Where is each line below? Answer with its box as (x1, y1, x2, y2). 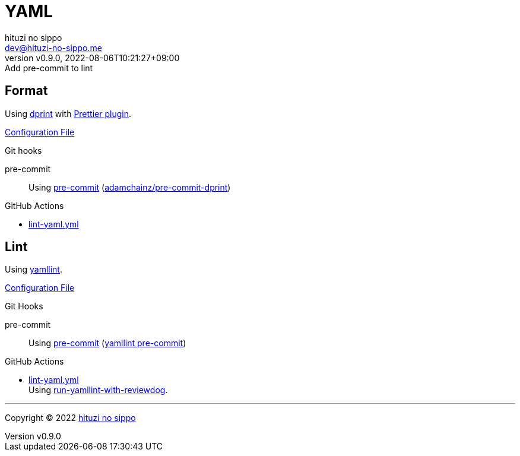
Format (5, 83, 48, 99)
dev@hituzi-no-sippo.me (5, 42, 102, 53)
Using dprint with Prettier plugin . (5, 108, 131, 119)
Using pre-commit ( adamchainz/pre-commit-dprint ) (28, 182, 231, 192)
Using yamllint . (5, 264, 62, 275)
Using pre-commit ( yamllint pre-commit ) (28, 338, 186, 349)
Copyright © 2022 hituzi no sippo (5, 413, 136, 423)
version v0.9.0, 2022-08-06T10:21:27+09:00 (5, 52, 180, 63)
